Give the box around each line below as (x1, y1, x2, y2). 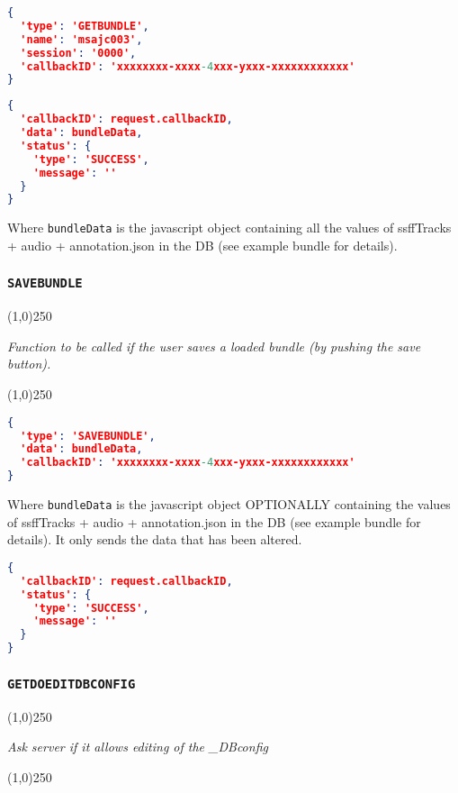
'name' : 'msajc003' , (20, 32, 143, 46)
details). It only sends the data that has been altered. (7, 530, 302, 549)
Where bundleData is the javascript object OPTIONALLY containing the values (7, 495, 451, 514)
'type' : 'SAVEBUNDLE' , (20, 429, 156, 442)
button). (7, 354, 51, 373)
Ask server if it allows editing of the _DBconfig (7, 737, 268, 756)
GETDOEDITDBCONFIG (7, 676, 136, 691)
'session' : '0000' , (20, 46, 137, 59)
